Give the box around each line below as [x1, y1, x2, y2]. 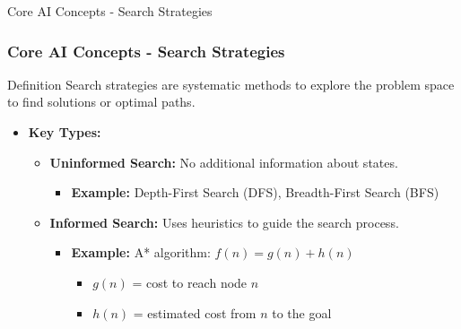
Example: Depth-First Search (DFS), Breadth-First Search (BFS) [71, 183, 439, 202]
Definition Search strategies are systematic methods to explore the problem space [7, 74, 455, 93]
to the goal [272, 303, 332, 322]
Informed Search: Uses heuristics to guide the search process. [49, 212, 399, 231]
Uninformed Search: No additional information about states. [49, 152, 398, 171]
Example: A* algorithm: [71, 243, 211, 262]
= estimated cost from [133, 303, 257, 322]
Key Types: [28, 123, 101, 141]
